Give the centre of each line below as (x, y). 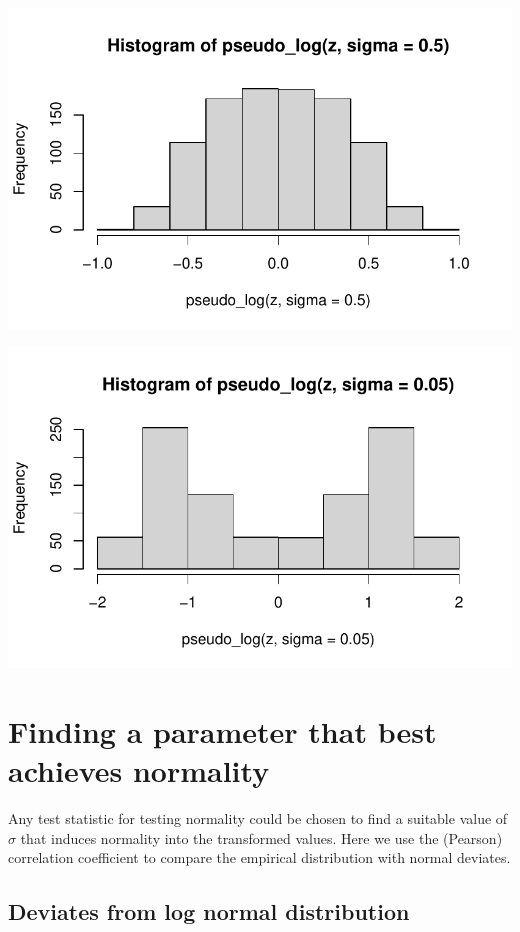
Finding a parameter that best (222, 730)
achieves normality (139, 770)
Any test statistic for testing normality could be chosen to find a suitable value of (258, 817)
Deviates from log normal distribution (209, 911)
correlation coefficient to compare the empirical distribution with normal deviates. (259, 857)
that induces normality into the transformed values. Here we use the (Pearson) (261, 837)
